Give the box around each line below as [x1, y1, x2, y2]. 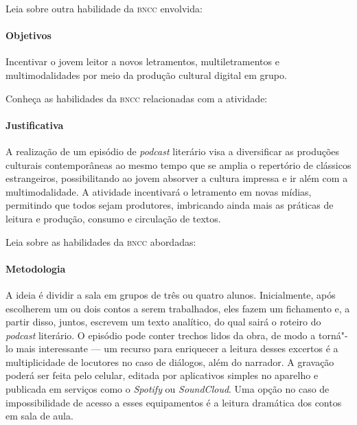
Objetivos [5, 28, 51, 43]
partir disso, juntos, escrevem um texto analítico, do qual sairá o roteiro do [5, 314, 321, 329]
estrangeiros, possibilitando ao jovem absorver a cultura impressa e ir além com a [5, 171, 348, 185]
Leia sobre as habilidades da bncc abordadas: [5, 234, 196, 249]
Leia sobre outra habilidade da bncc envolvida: [5, 1, 203, 15]
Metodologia [5, 261, 66, 275]
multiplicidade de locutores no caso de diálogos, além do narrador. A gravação [5, 354, 334, 369]
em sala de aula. [5, 409, 73, 423]
